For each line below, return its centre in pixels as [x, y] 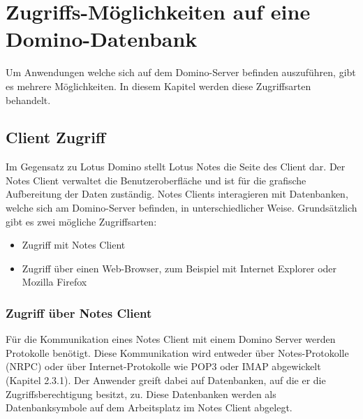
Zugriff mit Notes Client [74, 245]
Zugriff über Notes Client [79, 313]
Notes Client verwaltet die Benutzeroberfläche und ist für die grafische [156, 180]
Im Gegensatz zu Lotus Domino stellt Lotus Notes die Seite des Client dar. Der [176, 167]
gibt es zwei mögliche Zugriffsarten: [81, 221]
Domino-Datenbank [102, 39]
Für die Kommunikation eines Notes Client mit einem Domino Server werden [171, 339]
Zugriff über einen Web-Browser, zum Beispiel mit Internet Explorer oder [179, 268]
